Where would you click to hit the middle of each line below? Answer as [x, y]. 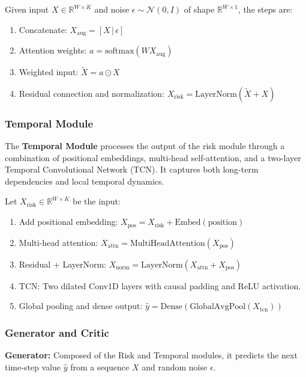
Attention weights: [53, 50]
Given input [27, 9]
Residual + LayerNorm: [63, 264]
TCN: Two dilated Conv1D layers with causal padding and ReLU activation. [160, 285]
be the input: [97, 201]
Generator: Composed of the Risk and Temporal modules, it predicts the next [151, 354]
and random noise [175, 366]
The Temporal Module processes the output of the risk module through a [145, 146]
